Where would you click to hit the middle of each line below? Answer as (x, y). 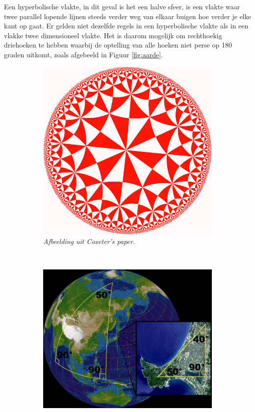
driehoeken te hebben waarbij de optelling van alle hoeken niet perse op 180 (118, 45)
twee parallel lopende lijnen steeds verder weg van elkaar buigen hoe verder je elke (127, 16)
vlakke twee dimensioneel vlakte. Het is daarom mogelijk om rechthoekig (113, 35)
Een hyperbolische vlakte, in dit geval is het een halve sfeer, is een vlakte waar (122, 6)
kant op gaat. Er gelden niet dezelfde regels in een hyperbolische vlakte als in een (126, 26)
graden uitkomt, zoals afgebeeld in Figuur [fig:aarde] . (84, 54)
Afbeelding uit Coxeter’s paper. (89, 241)
